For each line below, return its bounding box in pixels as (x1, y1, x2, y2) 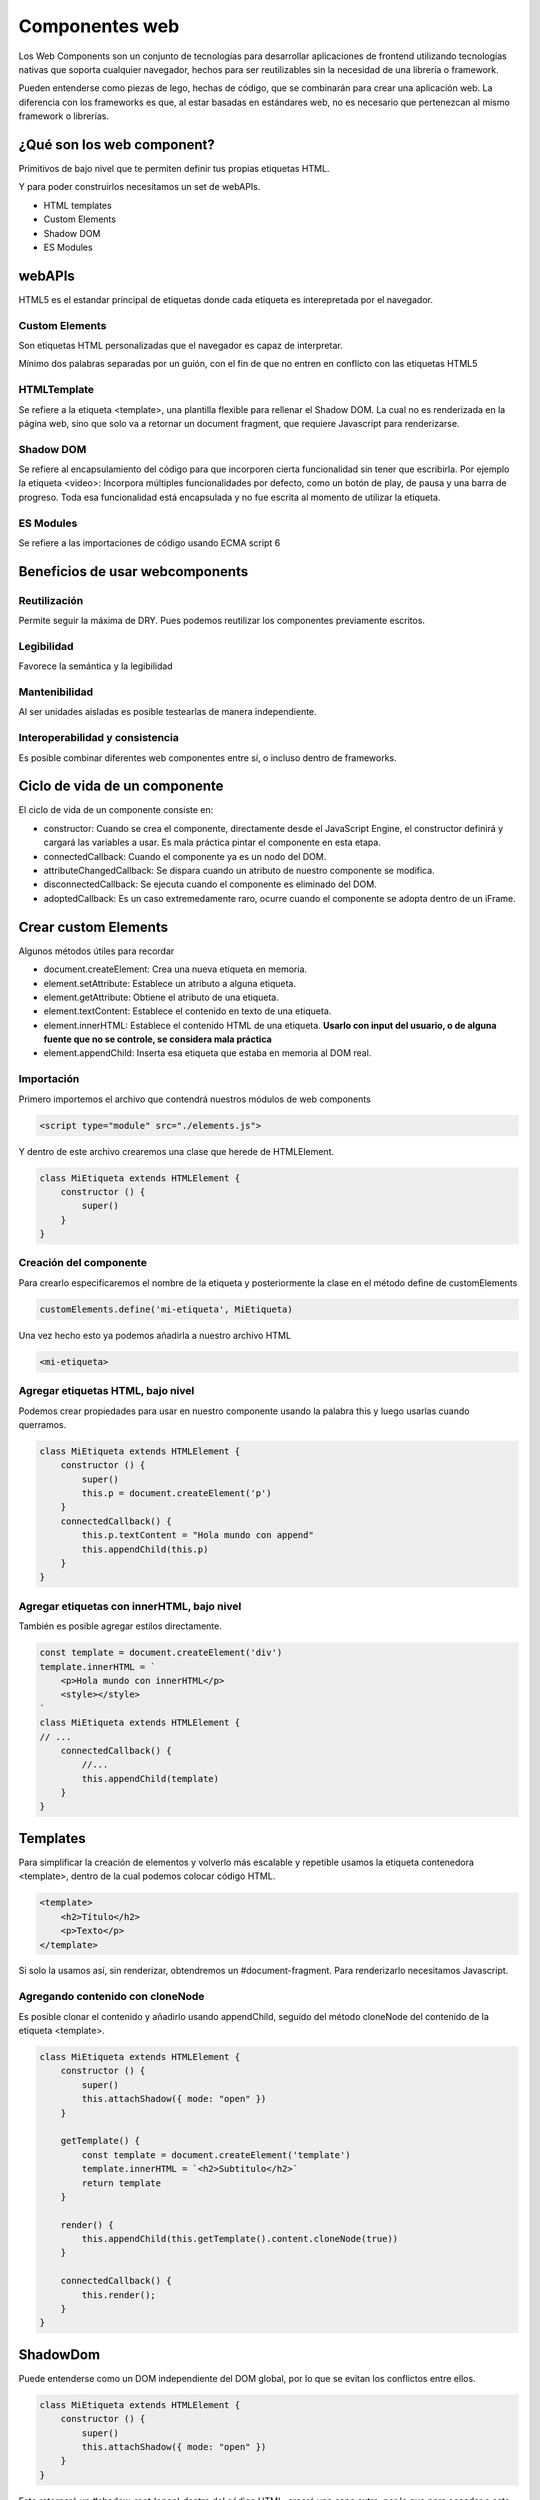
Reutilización (18, 593, 84, 607)
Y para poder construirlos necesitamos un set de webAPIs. (18, 181, 261, 193)
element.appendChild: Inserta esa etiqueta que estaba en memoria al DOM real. (43, 1047, 372, 1059)
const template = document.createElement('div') (39, 1647, 283, 1659)
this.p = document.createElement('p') (81, 1488, 272, 1499)
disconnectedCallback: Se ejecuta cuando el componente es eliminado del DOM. (43, 878, 377, 890)
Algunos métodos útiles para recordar (18, 945, 175, 957)
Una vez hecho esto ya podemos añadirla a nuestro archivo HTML (18, 1329, 292, 1341)
